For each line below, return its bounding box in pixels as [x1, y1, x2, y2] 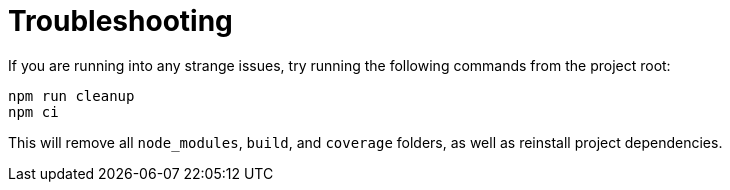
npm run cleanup [8, 87, 135, 104]
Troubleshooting [8, 4, 233, 38]
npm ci [8, 103, 59, 120]
